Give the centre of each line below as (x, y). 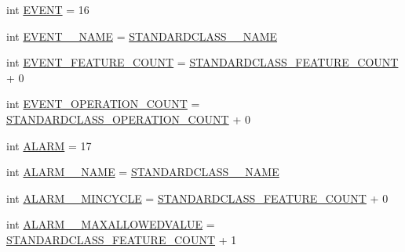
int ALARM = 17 (49, 145)
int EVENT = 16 (48, 9)
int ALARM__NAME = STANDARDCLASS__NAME (143, 172)
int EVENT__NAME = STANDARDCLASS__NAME (142, 36)
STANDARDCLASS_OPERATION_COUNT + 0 (128, 119)
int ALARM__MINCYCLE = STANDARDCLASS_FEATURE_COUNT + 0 (197, 198)
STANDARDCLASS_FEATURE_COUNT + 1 (122, 239)
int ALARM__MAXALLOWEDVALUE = (111, 224)
